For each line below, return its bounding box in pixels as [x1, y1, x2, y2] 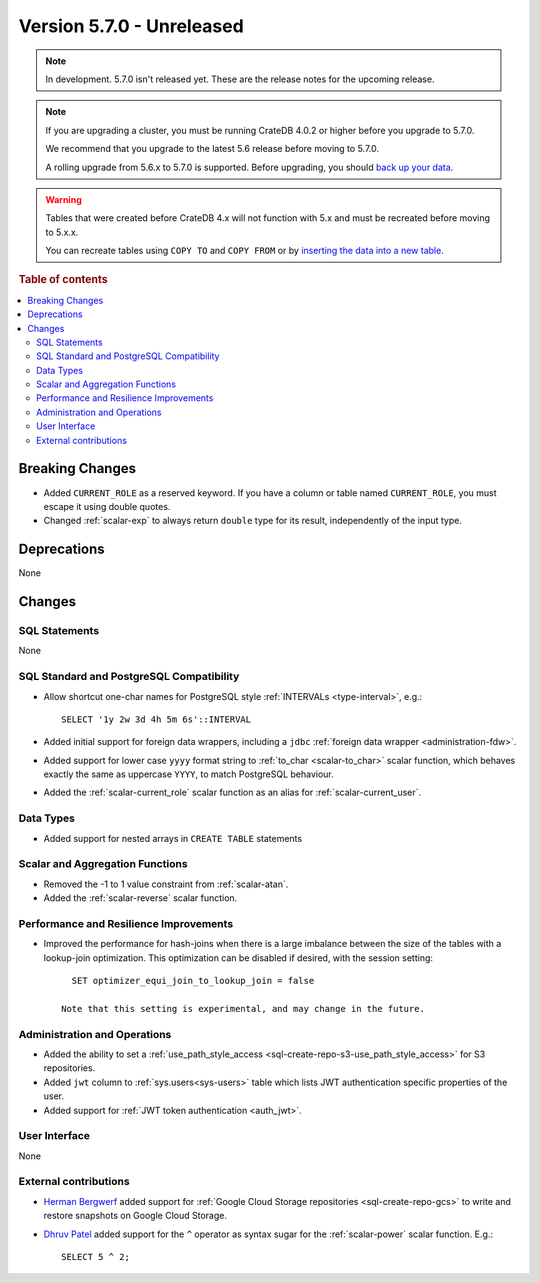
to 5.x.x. [45, 226, 79, 238]
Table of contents [18, 273, 109, 287]
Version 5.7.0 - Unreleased [18, 15, 244, 37]
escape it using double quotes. [43, 500, 171, 512]
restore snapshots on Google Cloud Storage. [43, 1210, 227, 1222]
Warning [45, 193, 82, 205]
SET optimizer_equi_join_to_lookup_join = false [71, 975, 315, 987]
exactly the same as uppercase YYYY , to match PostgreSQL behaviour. [43, 768, 334, 780]
